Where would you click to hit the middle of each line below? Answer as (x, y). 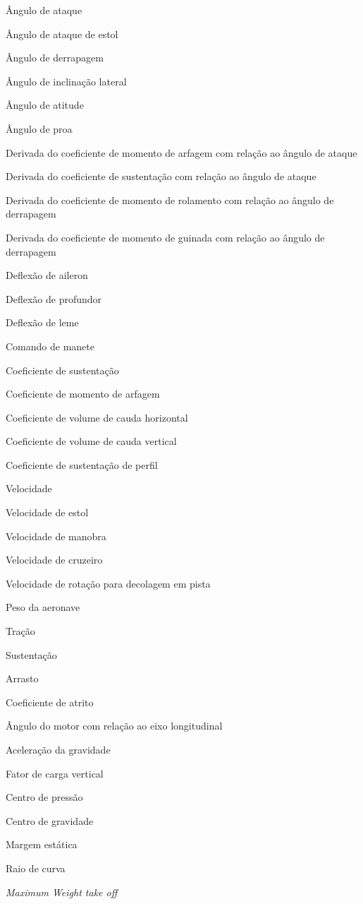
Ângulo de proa (39, 128)
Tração (20, 631)
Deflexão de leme (42, 322)
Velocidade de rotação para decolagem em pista (108, 583)
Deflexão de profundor (54, 298)
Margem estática (42, 844)
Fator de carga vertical (55, 773)
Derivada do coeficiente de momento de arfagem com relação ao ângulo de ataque (181, 152)
